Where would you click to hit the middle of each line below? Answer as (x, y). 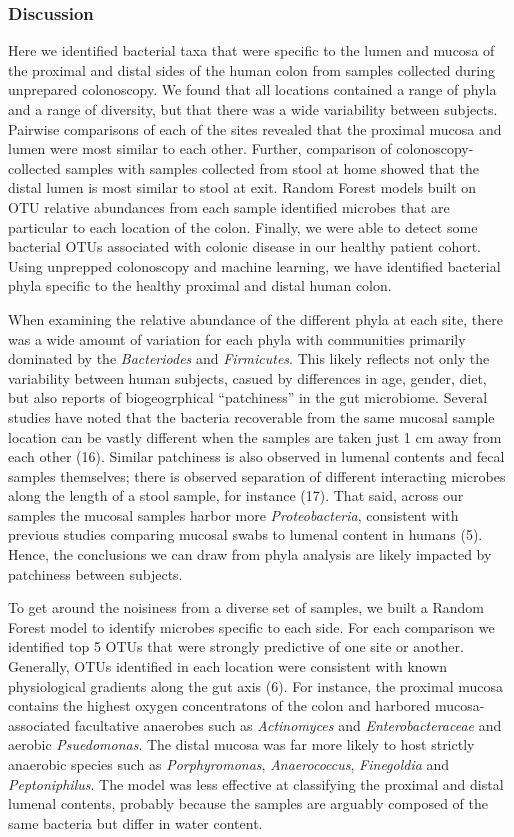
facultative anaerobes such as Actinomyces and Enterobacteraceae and (288, 724)
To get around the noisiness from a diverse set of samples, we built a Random (246, 607)
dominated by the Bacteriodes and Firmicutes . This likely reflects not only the (249, 358)
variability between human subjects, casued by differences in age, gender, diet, (247, 377)
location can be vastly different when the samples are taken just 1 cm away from (255, 436)
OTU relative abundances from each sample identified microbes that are (229, 206)
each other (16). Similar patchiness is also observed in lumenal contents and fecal (256, 456)
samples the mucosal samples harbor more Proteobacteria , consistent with (233, 514)
